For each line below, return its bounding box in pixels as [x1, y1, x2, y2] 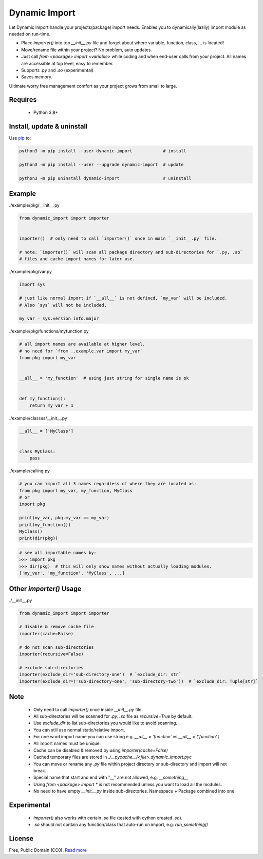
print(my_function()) [19, 522, 71, 528]
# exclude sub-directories [19, 665, 84, 670]
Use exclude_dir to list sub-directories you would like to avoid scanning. [33, 720, 178, 726]
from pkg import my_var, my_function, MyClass [19, 488, 132, 493]
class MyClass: [19, 448, 56, 454]
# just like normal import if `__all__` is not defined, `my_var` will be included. [19, 295, 227, 301]
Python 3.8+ [33, 110, 58, 115]
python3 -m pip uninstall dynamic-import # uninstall [19, 175, 192, 181]
